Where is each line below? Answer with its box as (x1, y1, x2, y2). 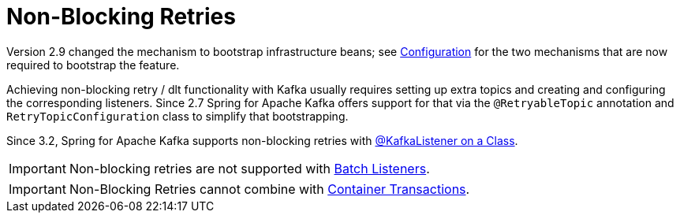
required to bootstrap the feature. (6, 58, 180, 72)
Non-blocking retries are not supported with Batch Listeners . (69, 160, 430, 176)
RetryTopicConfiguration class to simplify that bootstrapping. (6, 109, 349, 123)
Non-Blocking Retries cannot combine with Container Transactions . (69, 180, 470, 197)
